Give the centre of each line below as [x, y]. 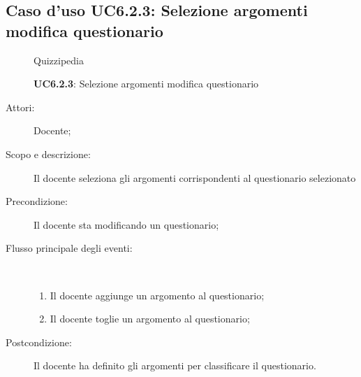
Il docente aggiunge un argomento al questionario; [157, 295]
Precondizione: [37, 201]
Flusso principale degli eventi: [69, 248]
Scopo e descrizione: [48, 154]
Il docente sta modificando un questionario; [126, 224]
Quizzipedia [59, 60]
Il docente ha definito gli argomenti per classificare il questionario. [175, 365]
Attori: [20, 107]
